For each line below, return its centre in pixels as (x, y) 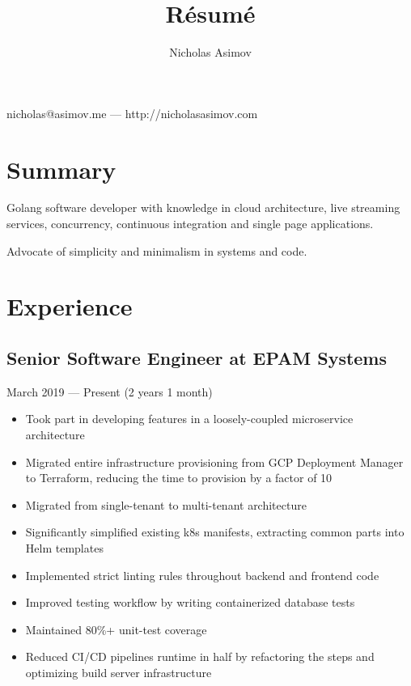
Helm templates (64, 547)
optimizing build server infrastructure (119, 672)
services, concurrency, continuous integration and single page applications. (190, 224)
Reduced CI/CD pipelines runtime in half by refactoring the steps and (200, 656)
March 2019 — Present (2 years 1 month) (110, 391)
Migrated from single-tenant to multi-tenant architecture (166, 504)
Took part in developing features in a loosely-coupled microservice (189, 419)
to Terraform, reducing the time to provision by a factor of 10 (179, 478)
